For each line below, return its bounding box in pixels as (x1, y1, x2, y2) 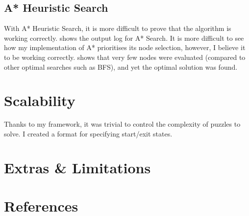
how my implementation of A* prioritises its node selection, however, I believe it (4, 42, 246, 53)
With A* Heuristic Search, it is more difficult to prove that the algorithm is (4, 23, 231, 33)
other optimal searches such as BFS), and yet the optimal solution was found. (4, 61, 238, 72)
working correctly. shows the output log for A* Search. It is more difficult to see (4, 32, 244, 43)
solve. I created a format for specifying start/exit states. (4, 128, 173, 138)
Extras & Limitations (4, 157, 151, 177)
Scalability (4, 90, 75, 110)
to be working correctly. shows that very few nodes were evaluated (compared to (4, 52, 246, 62)
